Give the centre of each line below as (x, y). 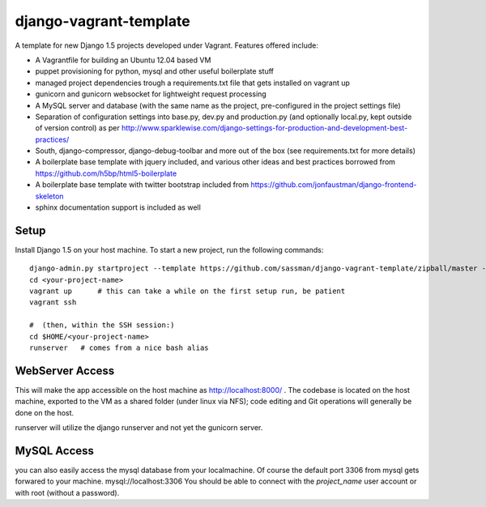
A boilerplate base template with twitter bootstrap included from (142, 185)
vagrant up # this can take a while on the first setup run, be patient (188, 291)
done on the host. (45, 412)
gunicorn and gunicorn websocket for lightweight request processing (151, 94)
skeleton (49, 196)
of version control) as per (78, 128)
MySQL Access (55, 451)
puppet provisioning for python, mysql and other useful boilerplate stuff (155, 71)
